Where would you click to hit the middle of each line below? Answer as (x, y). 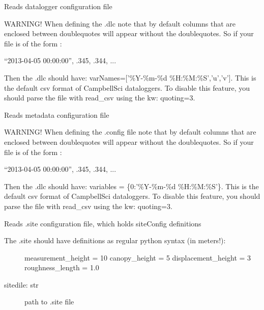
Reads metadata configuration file (57, 114)
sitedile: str (21, 284)
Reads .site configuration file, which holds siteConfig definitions (103, 223)
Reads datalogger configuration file (58, 6)
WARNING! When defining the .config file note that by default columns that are (130, 132)
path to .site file (49, 302)
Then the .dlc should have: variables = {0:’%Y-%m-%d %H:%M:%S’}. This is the (131, 186)
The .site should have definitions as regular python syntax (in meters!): (115, 240)
